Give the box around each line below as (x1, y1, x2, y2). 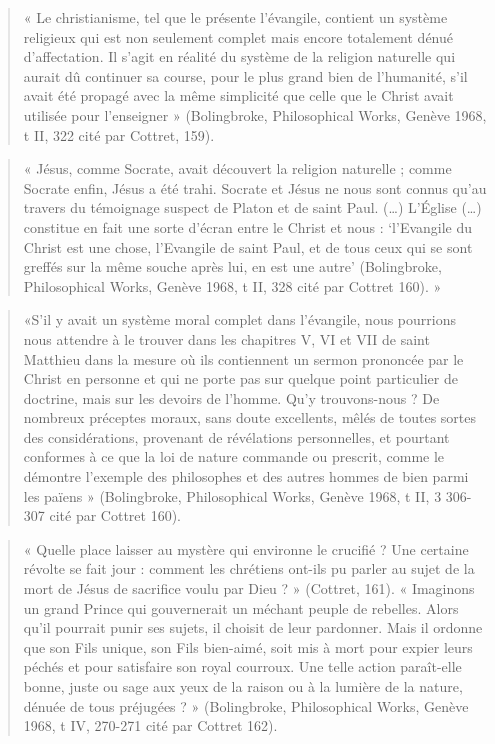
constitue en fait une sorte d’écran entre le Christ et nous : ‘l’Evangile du (23, 216, 473, 237)
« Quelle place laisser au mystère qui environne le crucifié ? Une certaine (23, 538, 469, 559)
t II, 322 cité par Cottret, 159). (23, 124, 215, 145)
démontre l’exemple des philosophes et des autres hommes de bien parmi (23, 466, 469, 487)
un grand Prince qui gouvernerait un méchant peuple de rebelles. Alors (23, 597, 459, 618)
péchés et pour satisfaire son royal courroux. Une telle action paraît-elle (23, 656, 462, 677)
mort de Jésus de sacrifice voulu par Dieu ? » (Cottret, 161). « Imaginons (23, 578, 475, 599)
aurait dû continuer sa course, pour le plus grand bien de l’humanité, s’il (23, 65, 468, 86)
